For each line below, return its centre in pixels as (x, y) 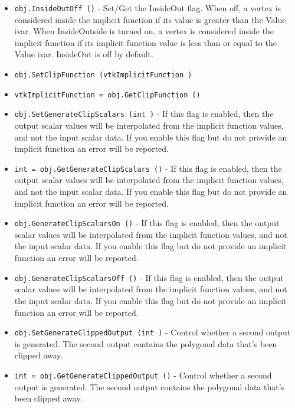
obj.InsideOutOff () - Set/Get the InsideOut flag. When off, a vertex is (148, 8)
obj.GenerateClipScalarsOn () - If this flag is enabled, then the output (147, 223)
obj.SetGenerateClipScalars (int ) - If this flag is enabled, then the (144, 114)
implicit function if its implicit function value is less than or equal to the (145, 42)
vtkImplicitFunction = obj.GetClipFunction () (107, 95)
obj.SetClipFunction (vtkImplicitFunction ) (103, 75)
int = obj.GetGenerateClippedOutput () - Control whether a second (143, 375)
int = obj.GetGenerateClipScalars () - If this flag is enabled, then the (148, 168)
